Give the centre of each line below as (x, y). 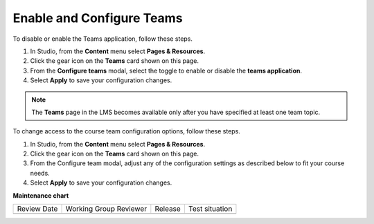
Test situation (210, 209)
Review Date (37, 209)
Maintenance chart (41, 195)
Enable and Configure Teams (98, 18)
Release (168, 209)
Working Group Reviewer (106, 209)
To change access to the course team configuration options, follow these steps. (126, 131)
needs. (40, 173)
